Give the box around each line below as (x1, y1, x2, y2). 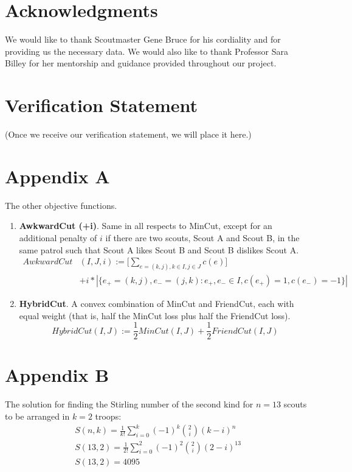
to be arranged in (5, 410, 70, 423)
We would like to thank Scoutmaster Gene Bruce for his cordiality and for (5, 33, 281, 46)
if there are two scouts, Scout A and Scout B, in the (105, 231, 300, 244)
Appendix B (5, 362, 109, 387)
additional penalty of (19, 231, 97, 244)
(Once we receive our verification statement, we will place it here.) (5, 128, 252, 141)
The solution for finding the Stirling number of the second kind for (5, 398, 254, 410)
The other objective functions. (5, 199, 117, 211)
